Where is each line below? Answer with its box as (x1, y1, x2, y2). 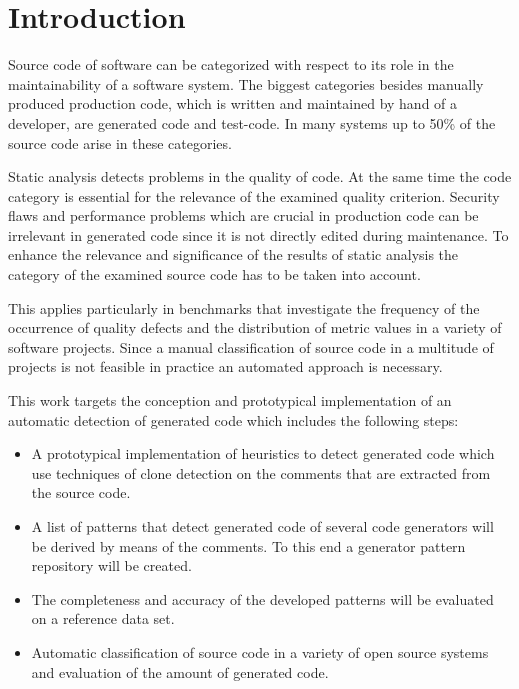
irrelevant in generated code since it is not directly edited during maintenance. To (8, 224, 509, 245)
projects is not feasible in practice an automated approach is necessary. (8, 356, 443, 377)
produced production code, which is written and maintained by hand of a (8, 93, 458, 114)
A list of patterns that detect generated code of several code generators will (31, 516, 494, 536)
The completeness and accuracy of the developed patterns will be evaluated (31, 588, 494, 609)
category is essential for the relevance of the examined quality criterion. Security (8, 185, 500, 206)
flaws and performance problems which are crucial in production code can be (8, 205, 479, 226)
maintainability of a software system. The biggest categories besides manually (8, 73, 484, 94)
